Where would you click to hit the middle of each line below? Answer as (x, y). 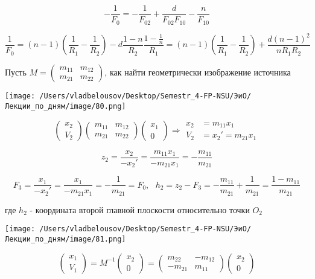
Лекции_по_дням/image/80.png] (65, 107)
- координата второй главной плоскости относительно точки (140, 209)
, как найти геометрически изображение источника (198, 72)
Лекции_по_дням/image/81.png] (65, 239)
